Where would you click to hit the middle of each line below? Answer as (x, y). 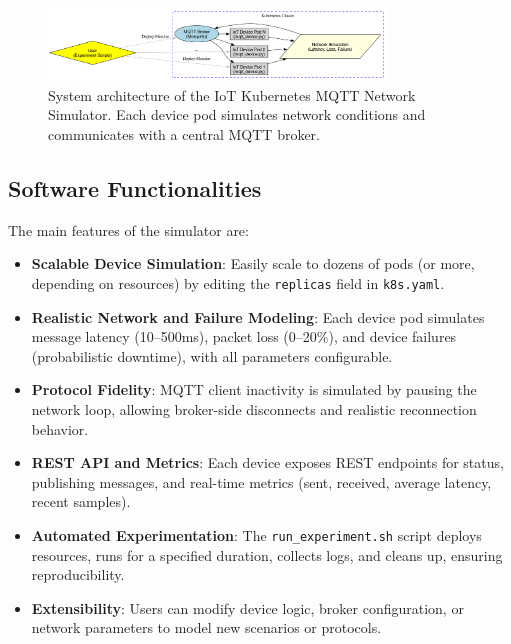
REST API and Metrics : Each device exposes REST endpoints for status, (267, 462)
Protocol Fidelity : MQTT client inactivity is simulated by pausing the (254, 389)
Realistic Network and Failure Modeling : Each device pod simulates (258, 316)
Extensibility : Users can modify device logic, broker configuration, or (247, 607)
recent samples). (81, 501)
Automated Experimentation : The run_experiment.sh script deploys (256, 534)
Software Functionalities (135, 187)
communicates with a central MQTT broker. (184, 133)
